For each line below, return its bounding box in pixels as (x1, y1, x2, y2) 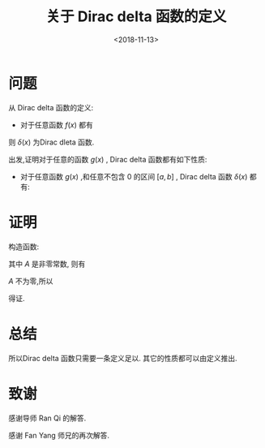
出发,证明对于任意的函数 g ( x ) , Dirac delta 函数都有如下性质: (8, 154, 207, 164)
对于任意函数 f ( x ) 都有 (19, 119, 93, 130)
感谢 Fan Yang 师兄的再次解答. (8, 430, 110, 440)
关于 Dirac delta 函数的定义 (45, 7, 227, 26)
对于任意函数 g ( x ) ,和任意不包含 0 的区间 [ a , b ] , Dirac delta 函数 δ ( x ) (19, 171, 248, 181)
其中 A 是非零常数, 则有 (8, 259, 86, 269)
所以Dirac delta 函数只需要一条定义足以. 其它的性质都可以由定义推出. (8, 353, 237, 363)
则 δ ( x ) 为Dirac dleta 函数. (8, 137, 95, 147)
